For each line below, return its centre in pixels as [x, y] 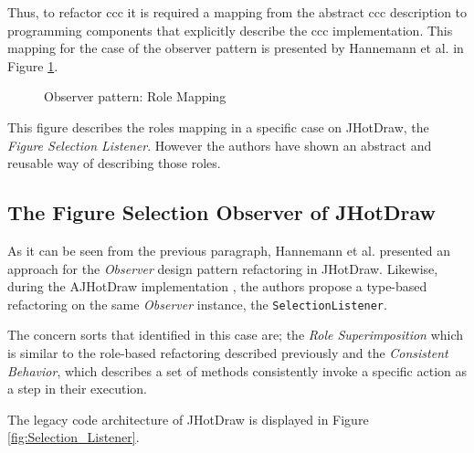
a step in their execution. [77, 389]
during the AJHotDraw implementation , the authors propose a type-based [217, 286]
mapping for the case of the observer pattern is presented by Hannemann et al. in [236, 48]
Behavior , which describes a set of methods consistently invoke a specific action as [237, 370]
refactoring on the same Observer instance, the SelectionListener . [197, 304]
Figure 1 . [33, 65]
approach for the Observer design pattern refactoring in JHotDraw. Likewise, [223, 268]
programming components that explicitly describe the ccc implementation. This [230, 30]
